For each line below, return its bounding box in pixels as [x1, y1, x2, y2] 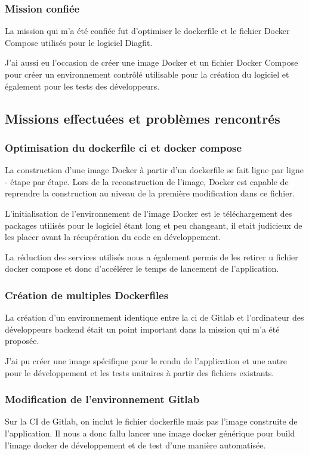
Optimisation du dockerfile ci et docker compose [5, 140, 242, 155]
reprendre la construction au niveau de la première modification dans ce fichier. [5, 187, 295, 199]
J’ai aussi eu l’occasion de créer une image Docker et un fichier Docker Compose [5, 56, 298, 69]
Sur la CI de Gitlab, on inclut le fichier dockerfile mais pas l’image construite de [5, 415, 298, 428]
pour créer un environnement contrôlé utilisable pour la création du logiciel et [5, 68, 289, 80]
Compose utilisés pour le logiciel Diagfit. [5, 36, 153, 48]
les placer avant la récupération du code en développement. [5, 230, 221, 243]
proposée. [5, 334, 39, 347]
